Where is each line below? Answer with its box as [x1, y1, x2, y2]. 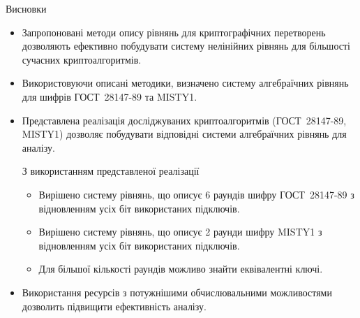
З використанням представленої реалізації [22, 164, 200, 178]
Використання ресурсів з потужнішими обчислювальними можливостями [22, 284, 332, 299]
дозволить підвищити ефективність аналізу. [22, 298, 207, 313]
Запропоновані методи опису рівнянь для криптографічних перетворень [22, 24, 326, 39]
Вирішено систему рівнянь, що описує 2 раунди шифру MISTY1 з [38, 224, 322, 239]
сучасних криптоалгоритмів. [22, 52, 142, 66]
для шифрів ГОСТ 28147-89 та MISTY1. [22, 89, 197, 103]
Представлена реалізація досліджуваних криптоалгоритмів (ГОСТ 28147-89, [22, 113, 347, 127]
